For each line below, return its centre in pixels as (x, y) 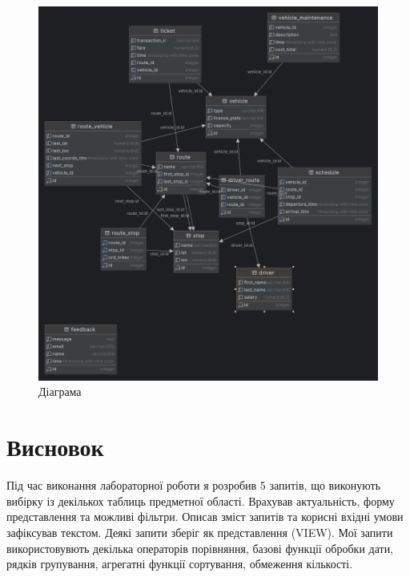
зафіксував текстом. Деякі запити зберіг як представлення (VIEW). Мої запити (200, 532)
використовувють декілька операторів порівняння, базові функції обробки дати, (200, 548)
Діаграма (60, 391)
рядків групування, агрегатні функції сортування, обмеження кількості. (180, 564)
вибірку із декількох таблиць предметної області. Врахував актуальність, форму (201, 500)
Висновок (55, 447)
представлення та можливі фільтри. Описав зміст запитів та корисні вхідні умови (205, 516)
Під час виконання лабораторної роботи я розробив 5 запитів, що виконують (194, 485)
